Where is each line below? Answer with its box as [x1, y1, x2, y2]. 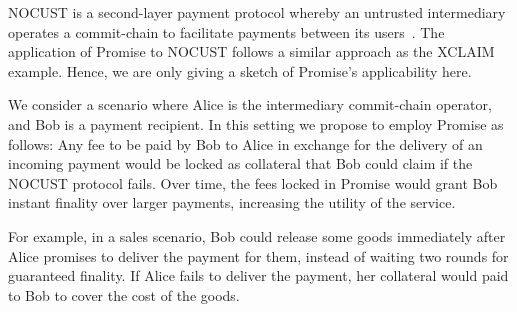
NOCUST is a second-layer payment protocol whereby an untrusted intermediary [8, 2, 506, 22]
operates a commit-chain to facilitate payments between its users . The [8, 21, 445, 42]
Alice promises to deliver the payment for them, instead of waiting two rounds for [8, 245, 509, 266]
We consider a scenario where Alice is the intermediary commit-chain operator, [8, 94, 492, 115]
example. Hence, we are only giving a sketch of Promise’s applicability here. [8, 60, 472, 81]
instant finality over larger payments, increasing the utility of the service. [8, 192, 456, 213]
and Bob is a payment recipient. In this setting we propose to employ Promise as [8, 113, 504, 134]
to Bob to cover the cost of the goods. [8, 284, 240, 305]
